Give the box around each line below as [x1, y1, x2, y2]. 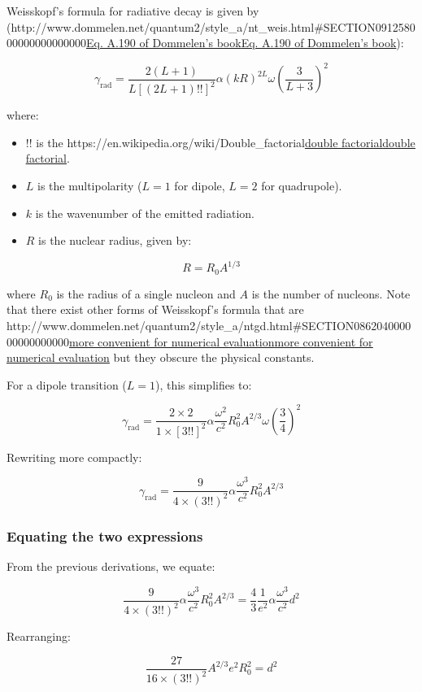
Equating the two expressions [7, 525, 203, 546]
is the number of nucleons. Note [251, 285, 411, 302]
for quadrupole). [261, 177, 342, 194]
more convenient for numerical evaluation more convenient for [69, 333, 373, 350]
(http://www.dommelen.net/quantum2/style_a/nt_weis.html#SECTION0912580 [7, 18, 415, 35]
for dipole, [174, 177, 225, 194]
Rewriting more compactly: [7, 448, 142, 465]
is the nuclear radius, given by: [38, 232, 192, 249]
